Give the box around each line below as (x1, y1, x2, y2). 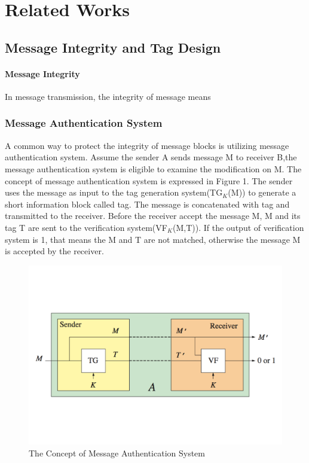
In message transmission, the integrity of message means (5, 90, 211, 102)
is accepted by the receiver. (5, 245, 104, 257)
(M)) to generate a (228, 186, 296, 199)
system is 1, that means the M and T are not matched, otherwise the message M (5, 233, 301, 245)
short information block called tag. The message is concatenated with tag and (5, 197, 290, 210)
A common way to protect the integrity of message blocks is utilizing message (5, 139, 289, 151)
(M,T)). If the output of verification (173, 221, 304, 233)
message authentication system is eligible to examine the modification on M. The (5, 162, 302, 175)
